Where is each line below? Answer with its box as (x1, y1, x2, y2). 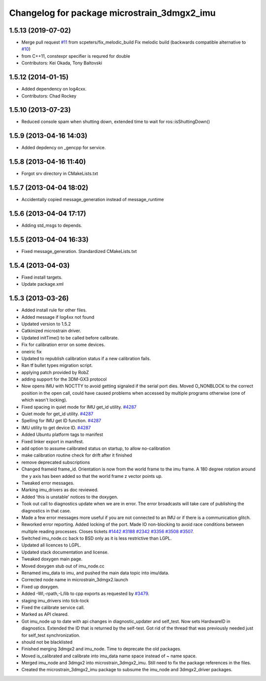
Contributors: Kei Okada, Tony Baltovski (21, 60, 102, 66)
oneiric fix (21, 348, 42, 354)
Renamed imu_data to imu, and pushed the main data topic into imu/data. (21, 570, 169, 576)
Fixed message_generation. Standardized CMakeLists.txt (21, 248, 137, 254)
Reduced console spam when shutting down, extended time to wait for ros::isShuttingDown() (21, 119, 210, 125)
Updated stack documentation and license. (21, 549, 109, 555)
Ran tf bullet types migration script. (21, 362, 93, 368)
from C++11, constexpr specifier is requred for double (21, 53, 131, 59)
